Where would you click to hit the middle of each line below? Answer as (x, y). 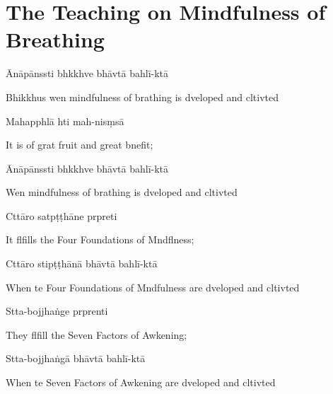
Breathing (55, 39)
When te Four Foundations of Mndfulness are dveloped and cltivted (153, 287)
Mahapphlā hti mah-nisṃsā (65, 121)
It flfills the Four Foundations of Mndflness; (100, 239)
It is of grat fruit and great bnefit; (80, 145)
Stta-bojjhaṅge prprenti (57, 311)
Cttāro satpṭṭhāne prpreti (62, 215)
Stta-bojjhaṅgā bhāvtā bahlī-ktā (76, 358)
